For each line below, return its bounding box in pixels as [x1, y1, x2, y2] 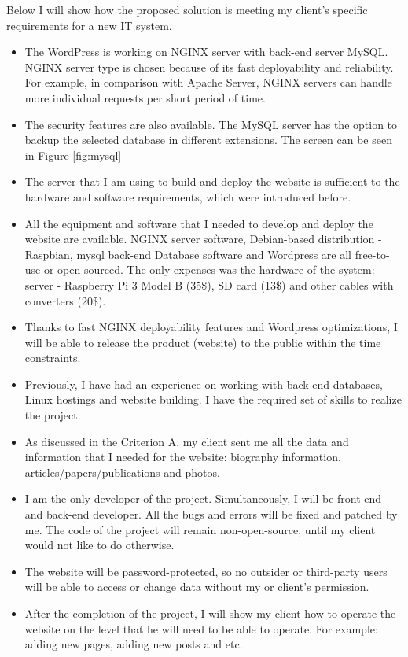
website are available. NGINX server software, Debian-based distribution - [24, 231, 382, 247]
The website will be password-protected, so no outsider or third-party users [24, 563, 388, 579]
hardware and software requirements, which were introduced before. [24, 188, 351, 205]
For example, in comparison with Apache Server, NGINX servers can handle [24, 74, 392, 90]
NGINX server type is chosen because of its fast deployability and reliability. [24, 58, 394, 75]
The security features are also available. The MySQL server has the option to [24, 116, 398, 132]
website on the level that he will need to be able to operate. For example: [24, 620, 378, 637]
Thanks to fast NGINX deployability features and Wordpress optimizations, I [24, 319, 398, 335]
